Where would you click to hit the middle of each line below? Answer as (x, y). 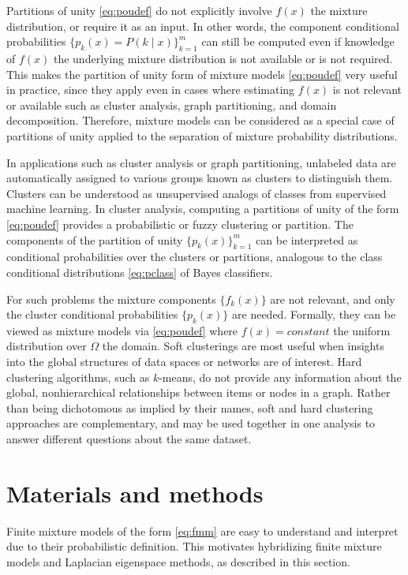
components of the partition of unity (95, 239)
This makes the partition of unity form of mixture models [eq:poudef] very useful (202, 74)
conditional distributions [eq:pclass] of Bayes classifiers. (140, 272)
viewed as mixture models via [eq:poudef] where (122, 330)
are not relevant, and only (333, 299)
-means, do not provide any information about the (280, 377)
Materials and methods (135, 493)
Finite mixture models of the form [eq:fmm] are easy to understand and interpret (202, 530)
